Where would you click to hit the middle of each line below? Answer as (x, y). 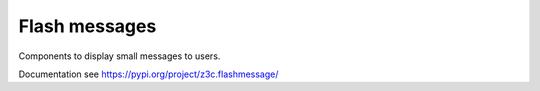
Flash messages (87, 26)
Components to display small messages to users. (119, 56)
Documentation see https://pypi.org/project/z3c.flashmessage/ (148, 74)
